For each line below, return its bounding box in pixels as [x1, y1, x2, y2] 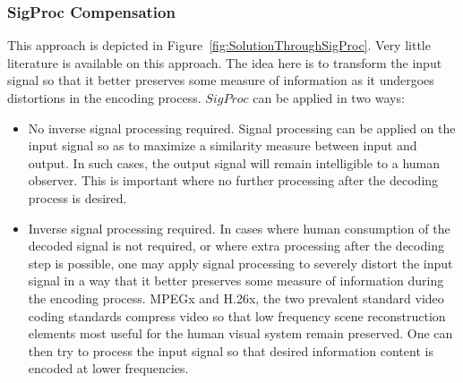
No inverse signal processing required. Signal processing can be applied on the [28, 118, 456, 137]
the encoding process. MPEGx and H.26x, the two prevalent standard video [28, 288, 444, 307]
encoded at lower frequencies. [28, 359, 189, 378]
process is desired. [28, 188, 127, 207]
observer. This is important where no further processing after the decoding [28, 171, 439, 190]
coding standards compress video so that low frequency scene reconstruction [28, 306, 446, 325]
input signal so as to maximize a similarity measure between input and [28, 136, 417, 155]
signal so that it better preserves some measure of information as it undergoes [7, 71, 434, 89]
